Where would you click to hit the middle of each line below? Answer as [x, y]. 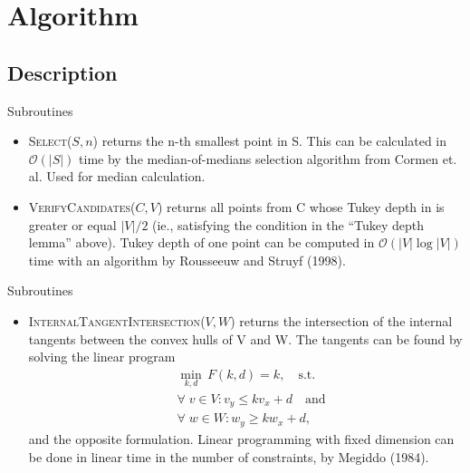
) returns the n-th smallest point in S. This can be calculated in [270, 141]
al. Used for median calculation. [117, 176]
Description [62, 72]
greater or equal [72, 224]
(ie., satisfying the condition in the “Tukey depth [288, 224]
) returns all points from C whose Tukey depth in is [301, 206]
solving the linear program [102, 357]
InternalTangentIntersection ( [117, 320]
